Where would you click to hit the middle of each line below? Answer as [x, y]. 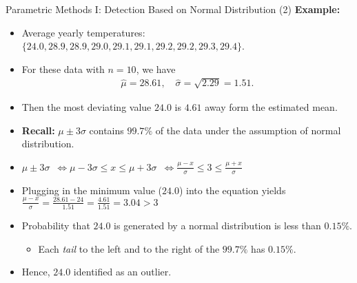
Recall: [38, 130]
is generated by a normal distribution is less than [217, 225]
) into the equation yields [232, 190]
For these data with [63, 69]
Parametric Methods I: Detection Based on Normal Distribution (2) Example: [173, 9]
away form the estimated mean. [271, 106]
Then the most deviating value [86, 106]
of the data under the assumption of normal [248, 130]
